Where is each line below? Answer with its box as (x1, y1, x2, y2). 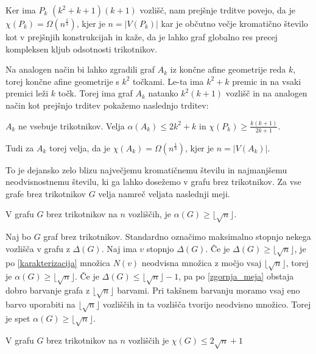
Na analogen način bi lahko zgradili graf (5, 63, 155, 76)
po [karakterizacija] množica (5, 256, 110, 269)
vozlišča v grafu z (5, 242, 70, 255)
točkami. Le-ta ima (133, 74, 204, 87)
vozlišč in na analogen (225, 87, 307, 99)
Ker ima (5, 4, 36, 16)
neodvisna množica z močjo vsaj (141, 256, 262, 269)
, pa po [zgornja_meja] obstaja (178, 270, 294, 283)
